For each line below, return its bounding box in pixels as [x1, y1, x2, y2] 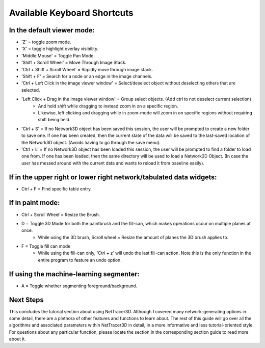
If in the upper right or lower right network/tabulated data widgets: [9, 173, 217, 181]
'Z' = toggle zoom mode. [21, 39, 71, 45]
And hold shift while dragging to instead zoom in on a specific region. [38, 103, 179, 109]
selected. [21, 87, 40, 93]
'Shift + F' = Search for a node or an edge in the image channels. [21, 74, 153, 80]
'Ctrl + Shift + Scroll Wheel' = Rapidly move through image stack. [21, 66, 153, 72]
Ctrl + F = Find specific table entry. [21, 186, 92, 191]
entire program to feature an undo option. [38, 257, 122, 263]
